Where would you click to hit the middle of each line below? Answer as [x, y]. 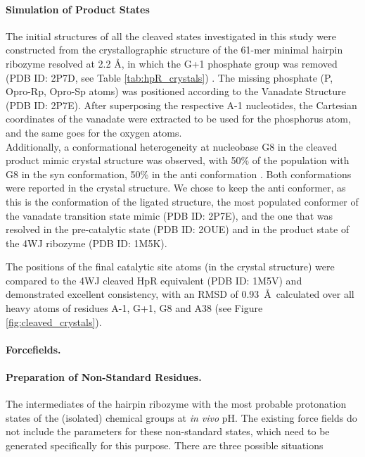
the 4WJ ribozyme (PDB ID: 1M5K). [87, 243]
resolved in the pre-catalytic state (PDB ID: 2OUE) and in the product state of [178, 229]
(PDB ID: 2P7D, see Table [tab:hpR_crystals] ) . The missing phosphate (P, [169, 77]
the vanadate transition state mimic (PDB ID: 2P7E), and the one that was [169, 215]
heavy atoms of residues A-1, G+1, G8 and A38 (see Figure [134, 308]
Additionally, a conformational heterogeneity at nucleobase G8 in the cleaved [172, 146]
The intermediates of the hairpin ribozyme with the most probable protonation [176, 404]
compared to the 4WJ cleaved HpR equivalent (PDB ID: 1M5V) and [154, 280]
